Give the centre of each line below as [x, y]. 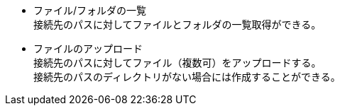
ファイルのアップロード [88, 48]
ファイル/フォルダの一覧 [90, 10]
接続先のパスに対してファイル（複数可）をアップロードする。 [177, 63]
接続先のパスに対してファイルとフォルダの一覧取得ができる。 [177, 24]
